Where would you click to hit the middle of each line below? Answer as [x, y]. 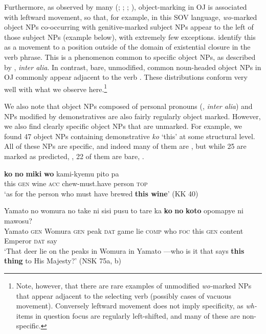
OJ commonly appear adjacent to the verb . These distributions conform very [126, 77]
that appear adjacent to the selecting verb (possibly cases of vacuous [124, 295]
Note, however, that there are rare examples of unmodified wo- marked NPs [134, 285]
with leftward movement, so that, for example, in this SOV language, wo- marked [131, 17]
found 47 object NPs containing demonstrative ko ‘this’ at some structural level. [130, 136]
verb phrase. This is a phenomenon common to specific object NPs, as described [130, 57]
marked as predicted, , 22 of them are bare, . [74, 156]
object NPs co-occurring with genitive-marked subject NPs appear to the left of [129, 27]
